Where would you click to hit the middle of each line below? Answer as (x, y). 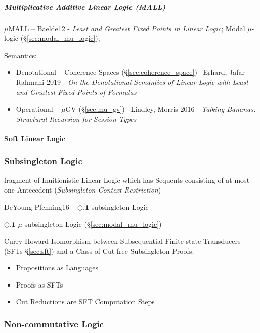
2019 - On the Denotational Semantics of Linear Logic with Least (147, 82)
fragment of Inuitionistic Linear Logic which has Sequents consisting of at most (127, 180)
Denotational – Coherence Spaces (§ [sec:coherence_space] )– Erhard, (121, 72)
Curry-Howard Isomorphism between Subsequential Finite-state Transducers (122, 241)
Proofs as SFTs (39, 284)
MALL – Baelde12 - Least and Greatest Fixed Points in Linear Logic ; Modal (127, 28)
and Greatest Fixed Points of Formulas (76, 92)
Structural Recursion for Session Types (76, 118)
